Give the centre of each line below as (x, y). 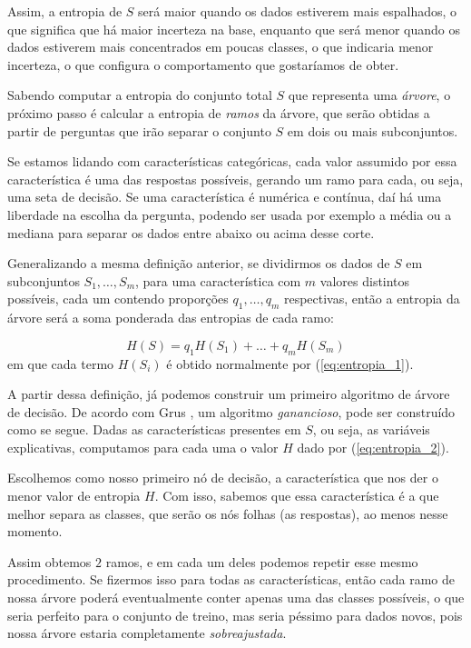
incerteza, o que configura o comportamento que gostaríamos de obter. (203, 64)
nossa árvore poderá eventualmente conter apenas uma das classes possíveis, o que (236, 598)
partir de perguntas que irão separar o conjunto (139, 130)
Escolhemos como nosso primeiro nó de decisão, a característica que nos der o (223, 478)
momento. (35, 531)
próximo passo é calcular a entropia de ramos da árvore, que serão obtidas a (219, 112)
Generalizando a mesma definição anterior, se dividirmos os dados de (199, 263)
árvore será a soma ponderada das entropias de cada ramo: (171, 318)
